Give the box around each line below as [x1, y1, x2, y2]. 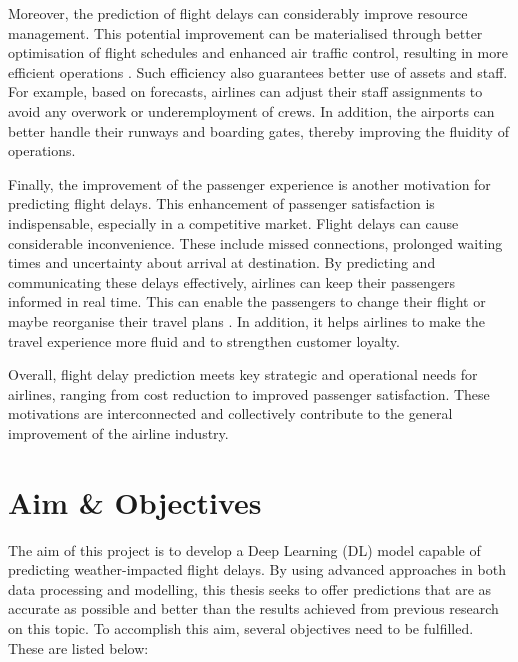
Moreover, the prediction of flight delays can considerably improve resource [8, 3, 468, 23]
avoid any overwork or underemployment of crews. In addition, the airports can [8, 100, 495, 121]
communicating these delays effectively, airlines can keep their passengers [8, 271, 455, 292]
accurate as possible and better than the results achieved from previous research [8, 598, 499, 619]
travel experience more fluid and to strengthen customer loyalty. [8, 330, 400, 351]
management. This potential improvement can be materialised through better [8, 22, 483, 43]
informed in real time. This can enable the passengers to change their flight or [8, 291, 486, 312]
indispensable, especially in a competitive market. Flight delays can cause [8, 212, 459, 233]
